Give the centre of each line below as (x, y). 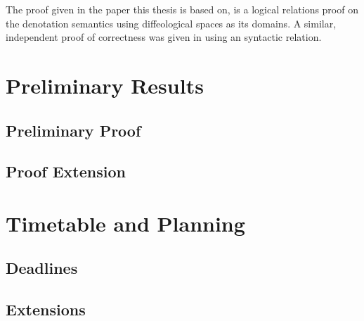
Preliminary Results (105, 85)
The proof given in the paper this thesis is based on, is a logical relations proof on (182, 9)
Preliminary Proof (73, 130)
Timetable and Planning (125, 223)
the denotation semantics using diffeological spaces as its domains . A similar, (171, 23)
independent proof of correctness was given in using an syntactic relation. (164, 37)
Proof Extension (66, 171)
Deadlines (42, 268)
